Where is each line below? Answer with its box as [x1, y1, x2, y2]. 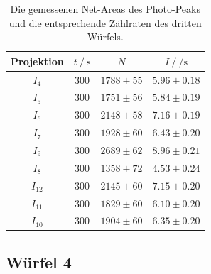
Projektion [11, 53, 64, 68]
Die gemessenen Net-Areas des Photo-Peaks [10, 1, 200, 16]
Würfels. [87, 29, 124, 44]
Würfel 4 [6, 251, 72, 273]
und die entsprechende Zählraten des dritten [9, 15, 202, 30]
